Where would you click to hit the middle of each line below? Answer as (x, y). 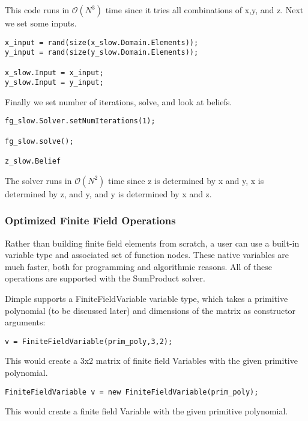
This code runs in (37, 10)
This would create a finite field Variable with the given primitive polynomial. (146, 411)
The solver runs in (38, 180)
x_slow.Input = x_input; (54, 72)
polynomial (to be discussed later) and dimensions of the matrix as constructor (150, 310)
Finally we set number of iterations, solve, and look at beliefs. (119, 101)
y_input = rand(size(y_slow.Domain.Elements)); (102, 53)
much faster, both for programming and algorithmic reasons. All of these (139, 266)
